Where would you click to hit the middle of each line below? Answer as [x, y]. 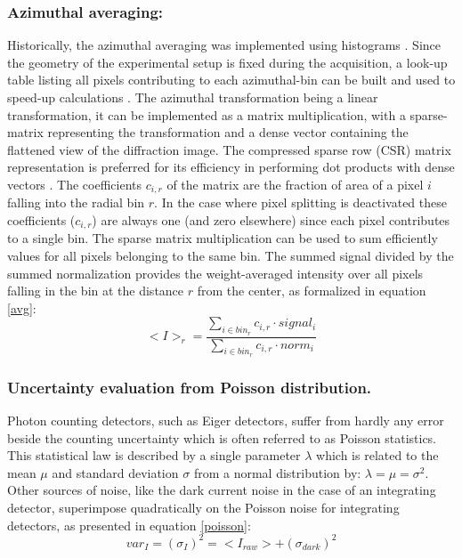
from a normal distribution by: [277, 472]
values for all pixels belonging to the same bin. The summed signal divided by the [231, 256]
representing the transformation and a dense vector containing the [228, 132]
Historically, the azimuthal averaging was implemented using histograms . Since [224, 45]
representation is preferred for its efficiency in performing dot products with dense [231, 167]
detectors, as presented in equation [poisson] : [129, 525]
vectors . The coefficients [75, 184]
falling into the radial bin [76, 202]
